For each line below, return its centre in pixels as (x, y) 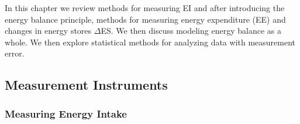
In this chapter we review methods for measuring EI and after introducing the (145, 8)
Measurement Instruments (86, 85)
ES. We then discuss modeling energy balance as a (191, 31)
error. (15, 53)
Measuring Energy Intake (66, 113)
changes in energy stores (48, 31)
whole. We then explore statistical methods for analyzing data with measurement (150, 42)
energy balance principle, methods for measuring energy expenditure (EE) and (145, 19)
